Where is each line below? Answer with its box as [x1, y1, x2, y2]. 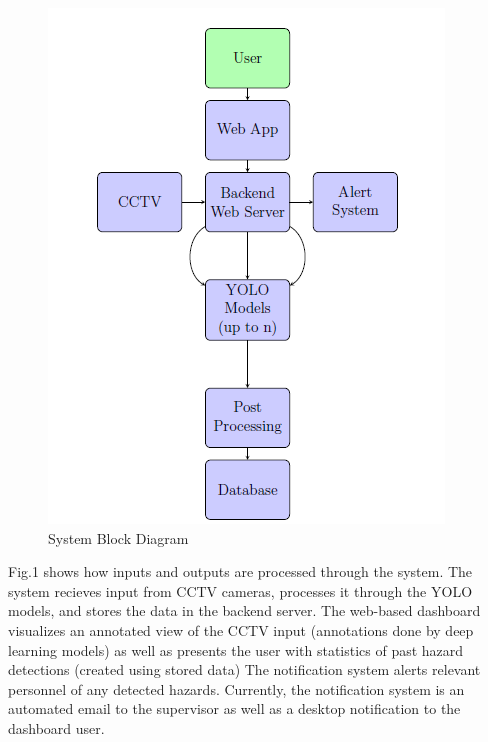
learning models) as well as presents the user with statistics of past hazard [8, 639, 464, 660]
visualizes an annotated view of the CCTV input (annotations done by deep [8, 619, 474, 640]
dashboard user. [8, 717, 105, 738]
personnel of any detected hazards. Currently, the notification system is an [8, 678, 465, 699]
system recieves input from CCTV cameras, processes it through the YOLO [8, 580, 473, 601]
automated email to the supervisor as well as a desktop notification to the [8, 698, 461, 719]
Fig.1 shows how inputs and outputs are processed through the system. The [8, 561, 473, 582]
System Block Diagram [48, 527, 189, 548]
